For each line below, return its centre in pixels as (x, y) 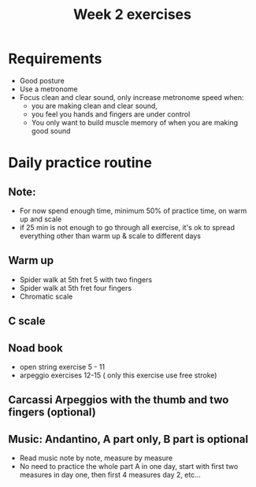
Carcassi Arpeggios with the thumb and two (119, 400)
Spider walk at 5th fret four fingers (76, 288)
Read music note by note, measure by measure (96, 458)
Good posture (42, 80)
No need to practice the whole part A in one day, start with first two (129, 467)
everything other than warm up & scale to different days (110, 236)
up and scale (41, 219)
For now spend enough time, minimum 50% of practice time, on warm (133, 210)
